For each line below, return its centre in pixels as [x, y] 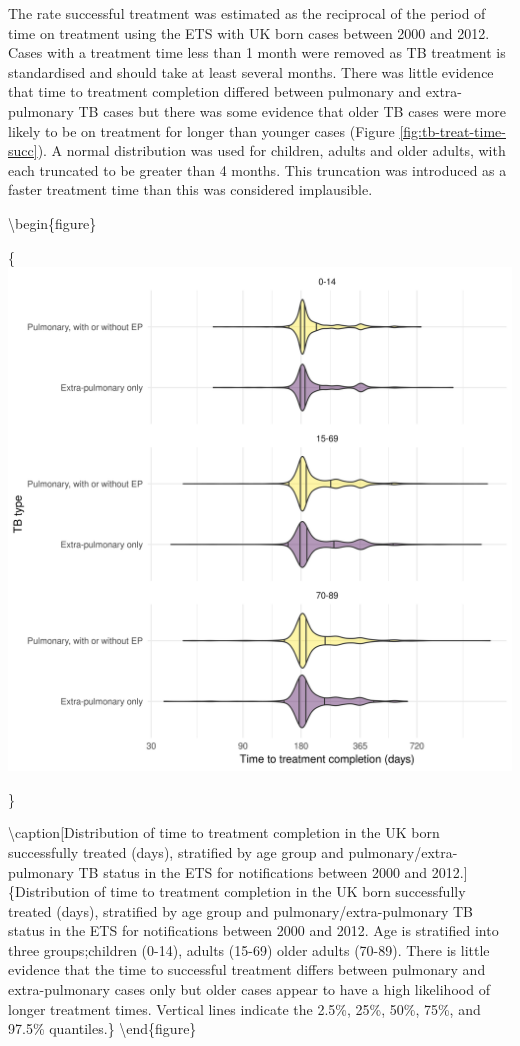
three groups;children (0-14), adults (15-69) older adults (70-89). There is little [249, 949]
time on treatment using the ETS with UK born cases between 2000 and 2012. [249, 32]
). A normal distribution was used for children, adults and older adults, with [271, 150]
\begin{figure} [52, 222]
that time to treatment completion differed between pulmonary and [215, 91]
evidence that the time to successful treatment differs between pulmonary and [247, 969]
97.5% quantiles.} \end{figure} [102, 1028]
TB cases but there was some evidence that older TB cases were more [292, 110]
